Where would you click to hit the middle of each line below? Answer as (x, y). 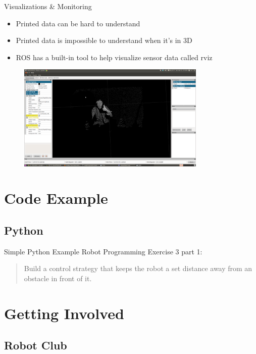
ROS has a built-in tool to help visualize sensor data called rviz (114, 57)
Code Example (56, 198)
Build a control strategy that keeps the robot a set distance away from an (138, 268)
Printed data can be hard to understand (78, 23)
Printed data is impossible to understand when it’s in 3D (104, 40)
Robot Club (36, 345)
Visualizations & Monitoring (48, 6)
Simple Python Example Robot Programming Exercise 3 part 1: (103, 251)
